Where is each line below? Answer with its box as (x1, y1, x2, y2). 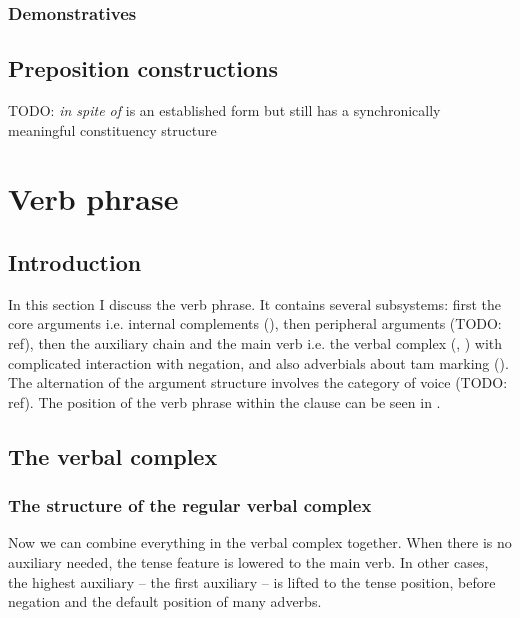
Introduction (8, 247, 142, 277)
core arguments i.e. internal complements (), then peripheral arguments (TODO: (8, 313, 502, 334)
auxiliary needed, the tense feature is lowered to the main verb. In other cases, (8, 551, 489, 572)
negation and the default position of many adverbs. (8, 591, 322, 612)
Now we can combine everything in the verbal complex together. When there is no (8, 532, 512, 553)
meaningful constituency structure (8, 119, 217, 140)
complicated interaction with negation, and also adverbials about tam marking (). (8, 352, 509, 373)
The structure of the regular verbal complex (8, 493, 372, 518)
